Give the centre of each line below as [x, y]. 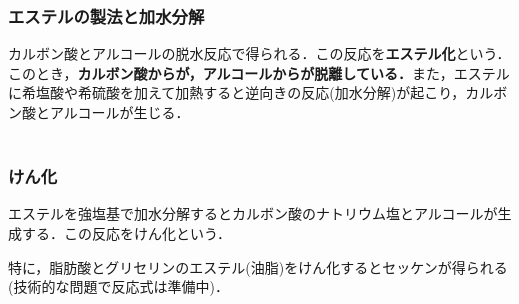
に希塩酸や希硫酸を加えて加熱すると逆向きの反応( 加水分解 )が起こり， [237, 92]
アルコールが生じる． [119, 112]
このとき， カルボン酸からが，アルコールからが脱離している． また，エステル [259, 72]
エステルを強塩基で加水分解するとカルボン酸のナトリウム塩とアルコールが [253, 213]
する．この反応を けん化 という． [126, 233]
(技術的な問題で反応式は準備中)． [118, 286]
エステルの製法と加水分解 [106, 15]
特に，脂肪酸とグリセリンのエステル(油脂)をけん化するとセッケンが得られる [258, 266]
